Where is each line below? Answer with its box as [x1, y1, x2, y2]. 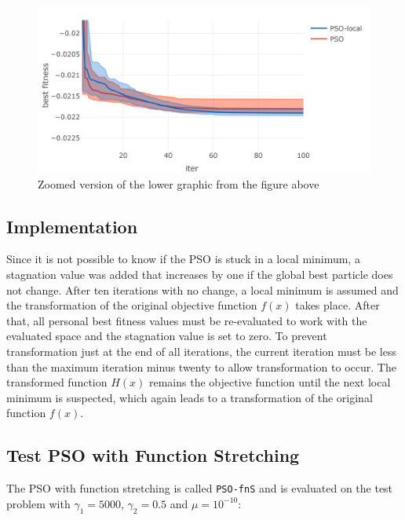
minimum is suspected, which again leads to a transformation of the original [6, 389, 373, 405]
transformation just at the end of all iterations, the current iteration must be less [6, 342, 396, 359]
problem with [6, 495, 71, 511]
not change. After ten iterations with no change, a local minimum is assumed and [6, 281, 399, 298]
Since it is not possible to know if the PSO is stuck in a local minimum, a [6, 251, 360, 267]
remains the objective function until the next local [148, 374, 391, 390]
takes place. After [295, 297, 380, 313]
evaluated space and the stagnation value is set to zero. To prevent [6, 328, 327, 344]
